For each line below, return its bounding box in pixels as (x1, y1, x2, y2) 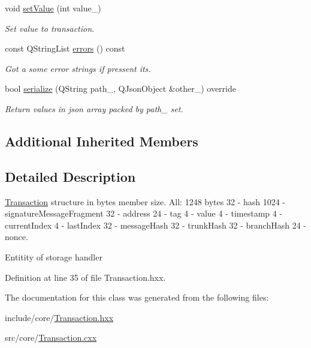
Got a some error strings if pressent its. (5, 62, 151, 74)
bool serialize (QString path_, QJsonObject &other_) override (5, 82, 236, 95)
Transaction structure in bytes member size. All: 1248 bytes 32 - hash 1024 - (5, 195, 286, 208)
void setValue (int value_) (5, 2, 101, 14)
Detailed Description (5, 167, 136, 185)
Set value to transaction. (5, 22, 95, 34)
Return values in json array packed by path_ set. (5, 102, 183, 115)
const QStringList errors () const (5, 42, 125, 55)
